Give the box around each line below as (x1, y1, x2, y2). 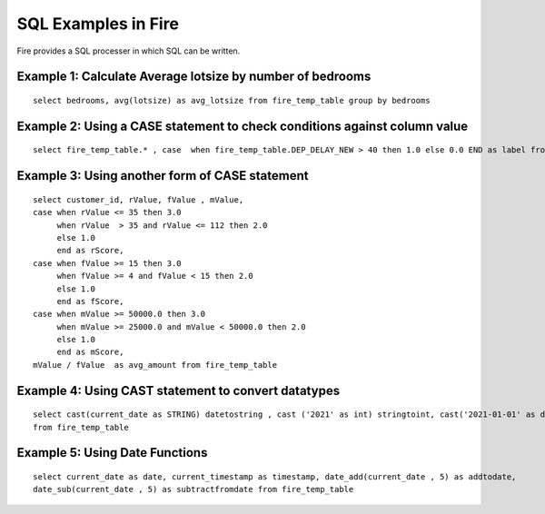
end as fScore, (56, 296, 124, 306)
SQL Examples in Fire (16, 14, 179, 34)
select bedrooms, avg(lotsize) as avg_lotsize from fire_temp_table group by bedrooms (33, 95, 431, 105)
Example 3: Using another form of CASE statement (16, 168, 309, 183)
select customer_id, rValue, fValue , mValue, (33, 194, 244, 204)
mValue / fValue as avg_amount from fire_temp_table (33, 360, 277, 370)
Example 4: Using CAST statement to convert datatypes (16, 382, 341, 399)
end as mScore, (56, 347, 124, 358)
